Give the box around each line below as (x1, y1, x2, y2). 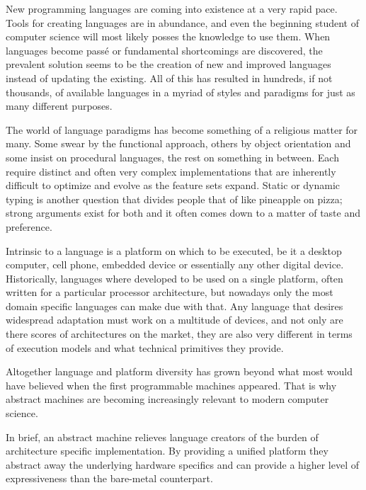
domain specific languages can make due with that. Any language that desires (6, 298, 343, 313)
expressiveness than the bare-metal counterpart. (6, 471, 213, 486)
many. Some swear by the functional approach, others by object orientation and (6, 136, 351, 151)
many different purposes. (6, 98, 113, 113)
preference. (6, 219, 52, 234)
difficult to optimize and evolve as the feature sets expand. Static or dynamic (6, 178, 341, 193)
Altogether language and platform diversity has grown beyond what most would (6, 364, 353, 379)
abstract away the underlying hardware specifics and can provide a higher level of (6, 457, 360, 472)
